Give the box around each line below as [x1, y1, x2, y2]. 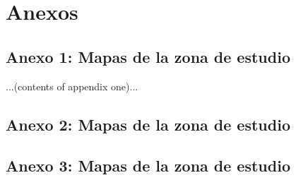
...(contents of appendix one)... [6, 78, 138, 93]
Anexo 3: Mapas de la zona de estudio [6, 155, 290, 176]
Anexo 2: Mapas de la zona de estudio [6, 113, 290, 135]
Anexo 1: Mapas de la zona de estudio [6, 45, 290, 67]
